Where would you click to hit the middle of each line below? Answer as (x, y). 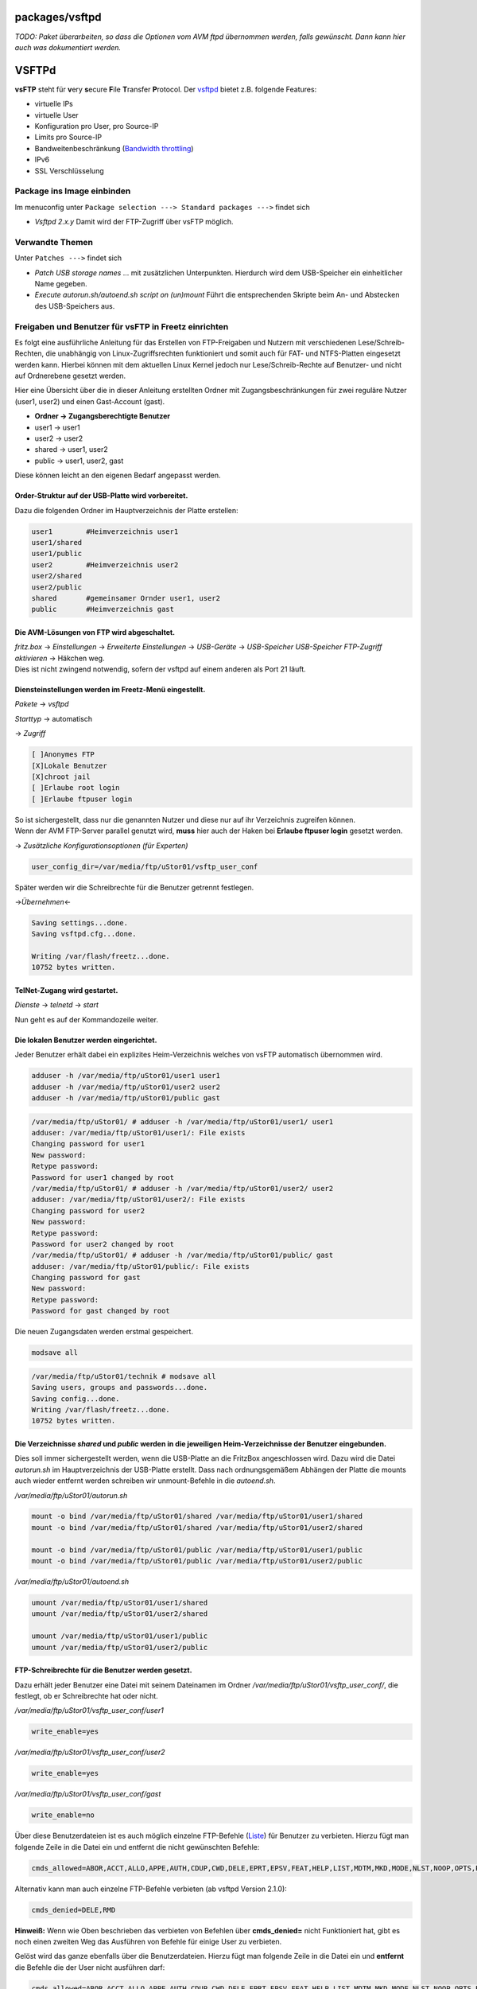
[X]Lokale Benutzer (69, 765)
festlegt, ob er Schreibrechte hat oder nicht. (86, 1695)
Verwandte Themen (54, 242)
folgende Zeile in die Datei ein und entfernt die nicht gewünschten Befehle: (137, 1847)
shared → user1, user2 (71, 450)
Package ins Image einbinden (73, 191)
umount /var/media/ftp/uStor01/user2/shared (120, 1614)
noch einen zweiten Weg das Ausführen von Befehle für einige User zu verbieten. (148, 1941)
